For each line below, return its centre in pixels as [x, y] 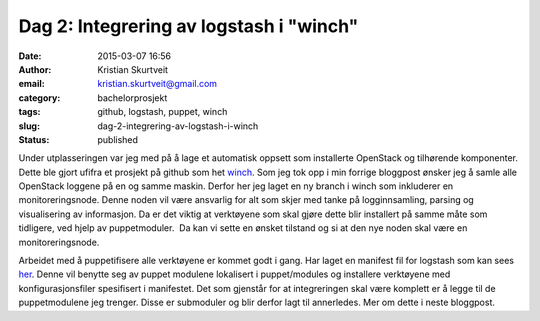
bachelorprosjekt [132, 97]
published [118, 139]
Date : [30, 56]
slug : [29, 126]
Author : [35, 69]
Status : [34, 139]
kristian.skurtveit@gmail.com [157, 84]
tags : [29, 112]
